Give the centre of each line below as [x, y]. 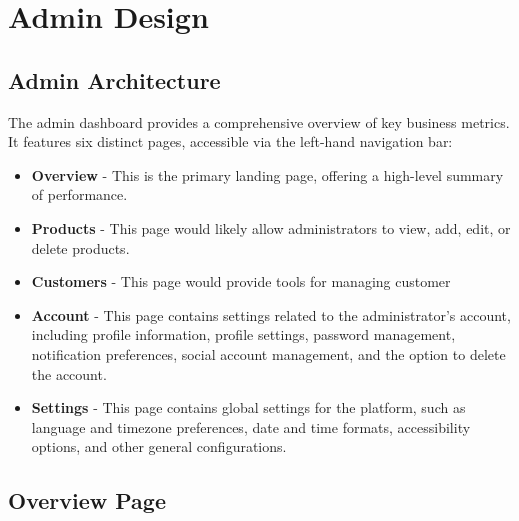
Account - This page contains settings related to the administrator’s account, [271, 314]
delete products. [80, 247]
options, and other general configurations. [159, 446]
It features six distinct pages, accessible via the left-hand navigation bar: [230, 141]
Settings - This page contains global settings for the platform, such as [248, 407]
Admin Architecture [114, 79]
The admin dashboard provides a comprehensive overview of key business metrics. [259, 121]
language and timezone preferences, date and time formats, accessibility [251, 426]
